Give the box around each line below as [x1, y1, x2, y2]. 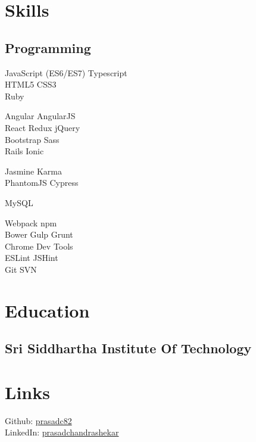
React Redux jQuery [5, 121, 80, 133]
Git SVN [5, 263, 37, 275]
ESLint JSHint [5, 251, 58, 264]
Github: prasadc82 [5, 414, 72, 427]
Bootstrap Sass [5, 133, 60, 145]
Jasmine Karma [5, 164, 62, 177]
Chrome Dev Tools [5, 239, 73, 252]
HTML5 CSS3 [5, 78, 57, 91]
